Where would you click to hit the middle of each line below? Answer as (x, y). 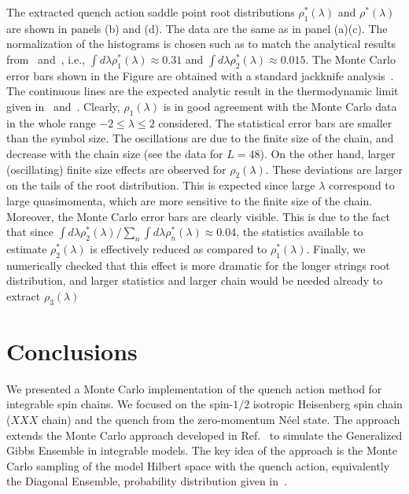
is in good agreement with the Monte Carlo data (280, 106)
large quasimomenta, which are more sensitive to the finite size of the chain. (190, 200)
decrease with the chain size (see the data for (115, 153)
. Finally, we (336, 248)
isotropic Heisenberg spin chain (328, 404)
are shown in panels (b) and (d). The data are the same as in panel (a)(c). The (197, 28)
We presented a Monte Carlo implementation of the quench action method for (194, 388)
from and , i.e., (46, 59)
